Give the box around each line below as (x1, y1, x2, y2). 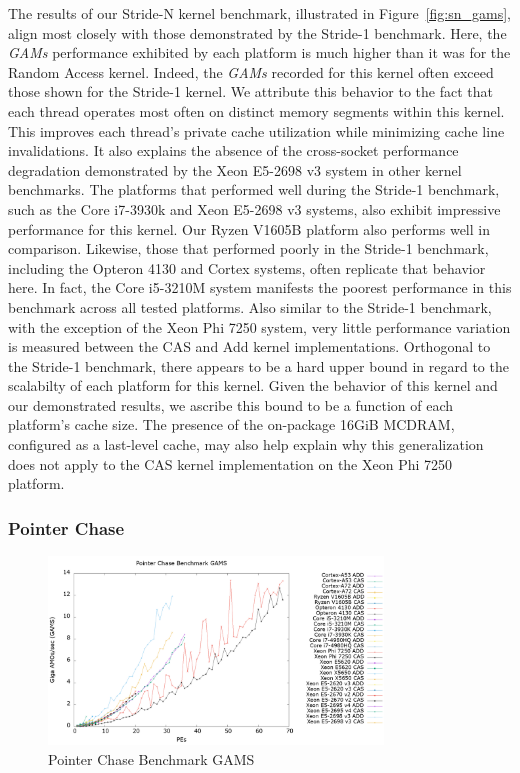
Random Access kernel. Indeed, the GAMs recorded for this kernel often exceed (8, 61, 494, 82)
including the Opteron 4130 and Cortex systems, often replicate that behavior (8, 257, 486, 278)
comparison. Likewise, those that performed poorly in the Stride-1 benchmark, (8, 238, 489, 259)
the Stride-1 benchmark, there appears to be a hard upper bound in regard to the (8, 355, 509, 376)
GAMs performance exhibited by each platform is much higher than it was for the (8, 42, 511, 63)
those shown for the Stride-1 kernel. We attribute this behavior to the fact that (8, 81, 494, 102)
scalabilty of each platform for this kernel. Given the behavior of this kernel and (8, 375, 498, 396)
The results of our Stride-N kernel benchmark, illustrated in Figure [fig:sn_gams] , (8, 3, 511, 23)
